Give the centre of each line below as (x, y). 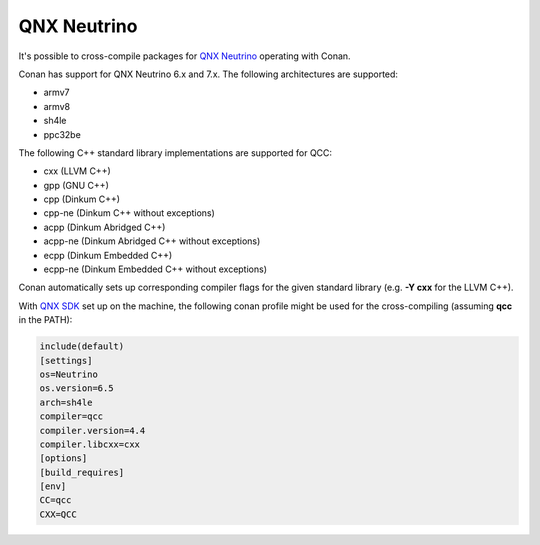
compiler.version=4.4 (92, 430)
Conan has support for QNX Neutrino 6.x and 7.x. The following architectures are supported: (208, 74)
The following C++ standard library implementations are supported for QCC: (175, 152)
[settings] (66, 360)
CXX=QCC (58, 514)
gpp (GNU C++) (76, 185)
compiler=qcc (71, 416)
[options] (63, 458)
